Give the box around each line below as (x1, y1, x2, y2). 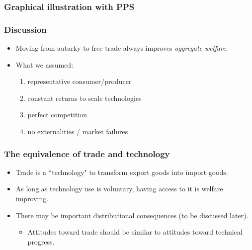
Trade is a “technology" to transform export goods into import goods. (15, 167, 228, 177)
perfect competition (27, 109, 87, 120)
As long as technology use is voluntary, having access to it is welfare (15, 183, 223, 194)
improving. (15, 193, 49, 204)
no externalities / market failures (27, 126, 128, 137)
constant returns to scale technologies (27, 92, 142, 103)
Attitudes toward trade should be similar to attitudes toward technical (27, 227, 243, 237)
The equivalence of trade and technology (4, 147, 170, 160)
